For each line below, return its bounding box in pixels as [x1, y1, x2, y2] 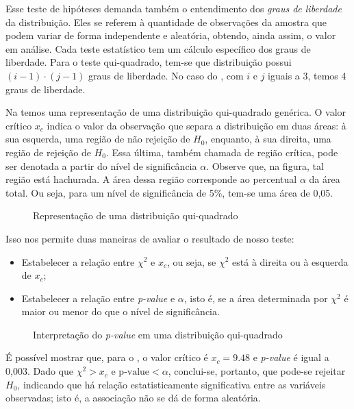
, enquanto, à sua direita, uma [205, 132, 331, 146]
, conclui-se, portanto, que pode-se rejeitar [168, 364, 346, 378]
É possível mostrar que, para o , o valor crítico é [5, 350, 208, 364]
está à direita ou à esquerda [232, 254, 349, 269]
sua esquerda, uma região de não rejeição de [5, 132, 190, 146]
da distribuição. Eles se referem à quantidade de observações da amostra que [5, 14, 327, 29]
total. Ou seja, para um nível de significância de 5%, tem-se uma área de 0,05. [5, 185, 333, 199]
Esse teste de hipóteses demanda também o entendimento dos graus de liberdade [5, 1, 342, 15]
